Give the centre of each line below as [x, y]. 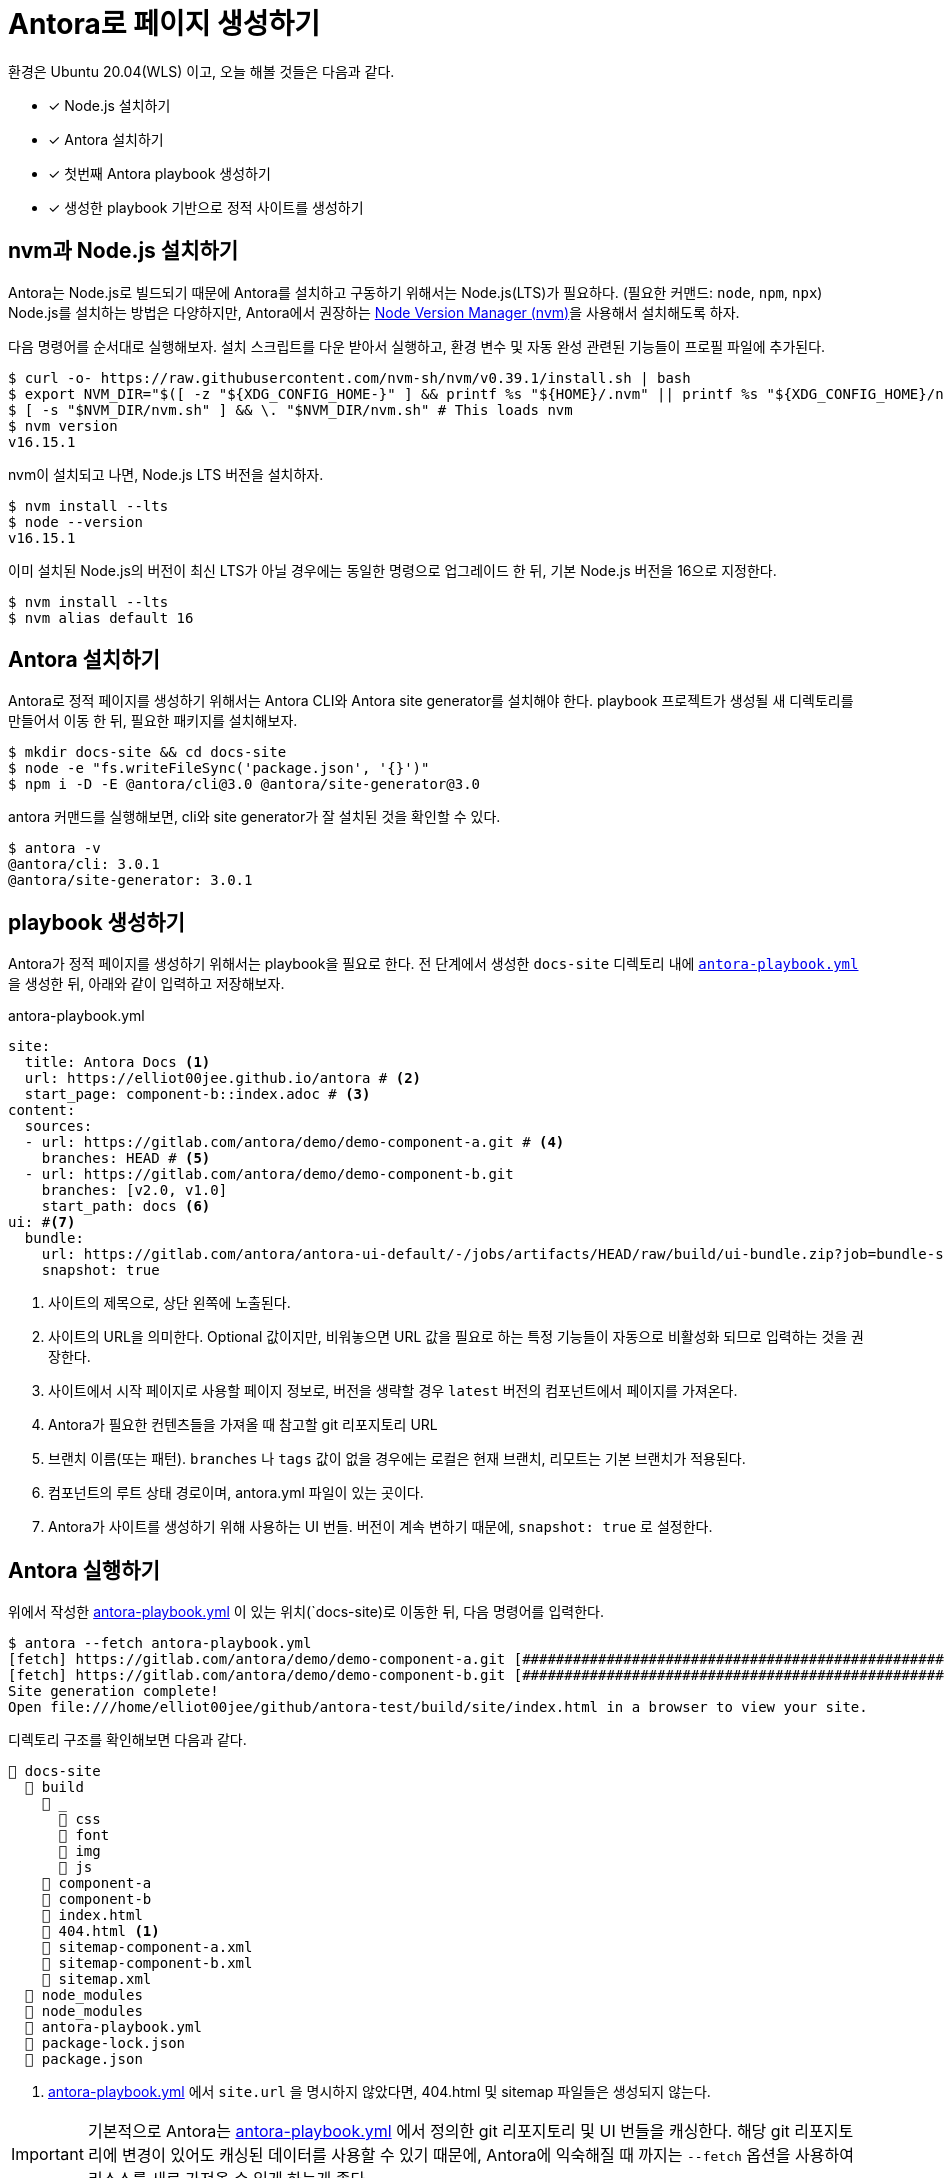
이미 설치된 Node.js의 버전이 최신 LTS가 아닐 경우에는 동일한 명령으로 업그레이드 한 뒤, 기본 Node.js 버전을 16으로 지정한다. [392, 570]
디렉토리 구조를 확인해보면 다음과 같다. [127, 1740]
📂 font [84, 1835]
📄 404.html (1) [100, 1931]
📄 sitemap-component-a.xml [147, 1947]
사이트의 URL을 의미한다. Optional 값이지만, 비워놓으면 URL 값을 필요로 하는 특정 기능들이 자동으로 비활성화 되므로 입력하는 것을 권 [456, 1337]
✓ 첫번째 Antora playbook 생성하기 [159, 173]
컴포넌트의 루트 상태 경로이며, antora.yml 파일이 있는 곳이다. [236, 1493]
